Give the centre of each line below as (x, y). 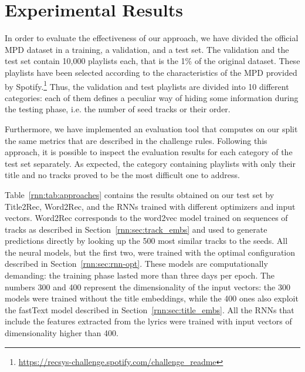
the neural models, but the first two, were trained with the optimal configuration (150, 252)
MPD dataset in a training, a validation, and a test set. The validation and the (147, 49)
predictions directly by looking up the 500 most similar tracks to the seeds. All (146, 241)
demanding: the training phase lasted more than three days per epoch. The (140, 275)
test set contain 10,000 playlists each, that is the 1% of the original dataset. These (152, 61)
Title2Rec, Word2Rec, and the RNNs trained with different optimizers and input (150, 206)
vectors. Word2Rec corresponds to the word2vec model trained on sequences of (146, 218)
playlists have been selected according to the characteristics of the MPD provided (151, 72)
